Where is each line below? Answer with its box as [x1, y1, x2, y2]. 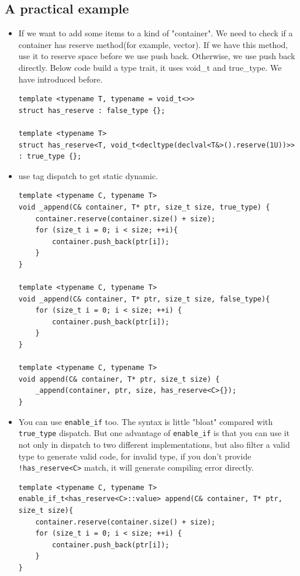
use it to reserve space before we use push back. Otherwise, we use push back [18, 50, 295, 62]
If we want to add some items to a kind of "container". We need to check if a [18, 27, 293, 39]
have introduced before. [18, 73, 103, 85]
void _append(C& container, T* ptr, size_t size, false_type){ [18, 294, 270, 303]
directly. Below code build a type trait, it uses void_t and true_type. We [18, 61, 282, 73]
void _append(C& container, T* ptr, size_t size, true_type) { [18, 203, 270, 211]
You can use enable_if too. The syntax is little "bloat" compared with [18, 415, 273, 427]
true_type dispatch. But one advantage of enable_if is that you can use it [18, 427, 290, 439]
